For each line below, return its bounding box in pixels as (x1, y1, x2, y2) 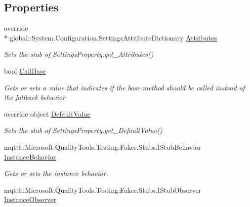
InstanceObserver (4, 194, 56, 205)
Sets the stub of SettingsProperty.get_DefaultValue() (4, 125, 163, 135)
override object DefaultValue (4, 108, 90, 119)
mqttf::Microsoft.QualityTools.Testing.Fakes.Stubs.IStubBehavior (4, 141, 201, 152)
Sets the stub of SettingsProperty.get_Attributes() (4, 49, 154, 59)
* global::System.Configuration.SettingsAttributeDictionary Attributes (4, 32, 217, 42)
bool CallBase (4, 65, 46, 76)
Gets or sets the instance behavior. (4, 168, 108, 178)
